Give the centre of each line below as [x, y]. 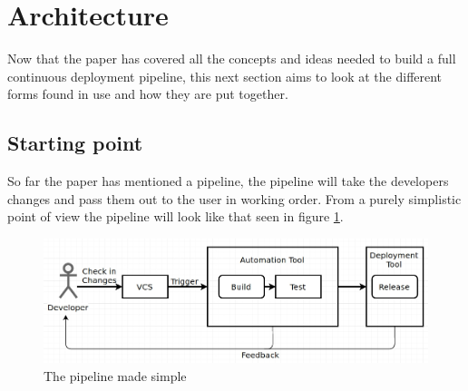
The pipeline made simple [115, 376]
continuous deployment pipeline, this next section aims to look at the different [225, 76]
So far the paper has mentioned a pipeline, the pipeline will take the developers [228, 181]
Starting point [75, 143]
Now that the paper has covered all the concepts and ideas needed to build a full [232, 59]
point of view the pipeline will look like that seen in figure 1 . [175, 216]
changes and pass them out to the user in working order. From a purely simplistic [234, 198]
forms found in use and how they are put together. [148, 94]
